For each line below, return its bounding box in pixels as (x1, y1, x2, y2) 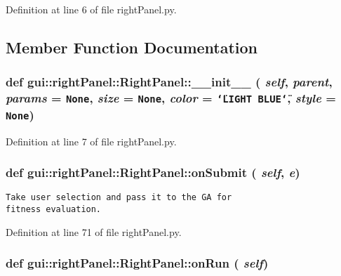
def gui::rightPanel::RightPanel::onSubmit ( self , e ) (6, 164, 300, 181)
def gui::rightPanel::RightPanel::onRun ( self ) (6, 254, 269, 272)
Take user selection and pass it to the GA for (6, 192, 232, 203)
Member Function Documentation (6, 36, 258, 58)
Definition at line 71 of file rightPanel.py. (6, 224, 182, 239)
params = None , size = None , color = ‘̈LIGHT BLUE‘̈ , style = (6, 89, 336, 107)
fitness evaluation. (6, 204, 102, 215)
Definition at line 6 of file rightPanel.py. (6, 2, 177, 16)
